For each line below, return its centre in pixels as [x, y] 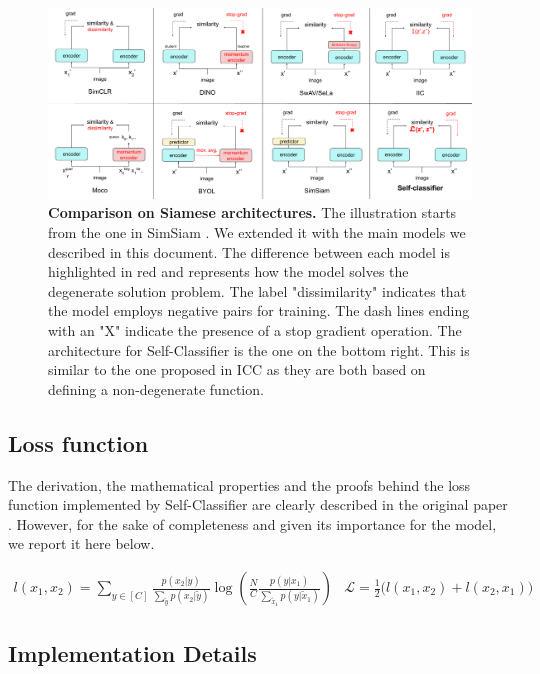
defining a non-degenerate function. [156, 388]
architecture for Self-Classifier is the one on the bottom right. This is [259, 349]
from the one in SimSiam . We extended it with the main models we [257, 232]
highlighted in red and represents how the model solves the [228, 271]
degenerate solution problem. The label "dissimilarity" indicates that [257, 290]
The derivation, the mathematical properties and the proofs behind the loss [239, 484]
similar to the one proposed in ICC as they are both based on [237, 369]
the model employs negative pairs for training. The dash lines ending [259, 310]
